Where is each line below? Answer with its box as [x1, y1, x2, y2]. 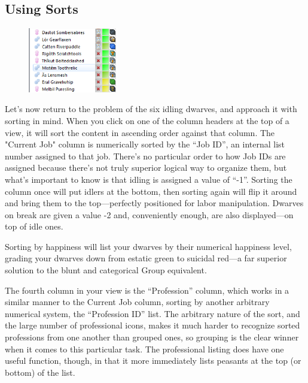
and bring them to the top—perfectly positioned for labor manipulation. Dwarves [5, 197, 304, 209]
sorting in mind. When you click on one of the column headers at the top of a [5, 114, 289, 126]
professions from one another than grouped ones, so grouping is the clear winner [5, 331, 299, 343]
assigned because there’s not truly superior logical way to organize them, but [5, 161, 287, 174]
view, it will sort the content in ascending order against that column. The [5, 126, 275, 138]
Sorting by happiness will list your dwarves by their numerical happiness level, [5, 240, 292, 252]
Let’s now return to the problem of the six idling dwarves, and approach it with [5, 102, 297, 115]
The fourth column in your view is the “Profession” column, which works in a [5, 284, 289, 296]
